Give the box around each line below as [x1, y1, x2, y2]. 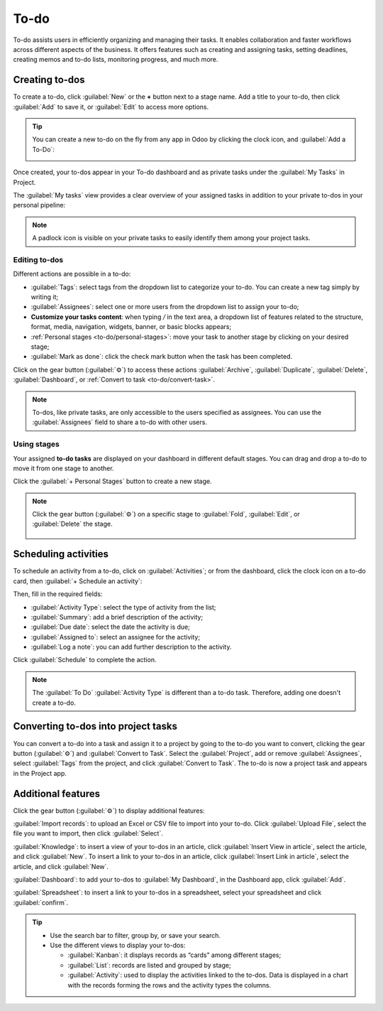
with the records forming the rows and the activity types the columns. [67, 980, 272, 989]
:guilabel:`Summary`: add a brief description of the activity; [30, 612, 204, 621]
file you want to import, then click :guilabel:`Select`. [13, 829, 163, 838]
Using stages [13, 439, 60, 449]
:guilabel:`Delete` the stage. [32, 519, 113, 529]
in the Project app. [13, 769, 67, 777]
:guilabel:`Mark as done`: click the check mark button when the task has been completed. [30, 352, 293, 361]
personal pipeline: [13, 201, 66, 210]
